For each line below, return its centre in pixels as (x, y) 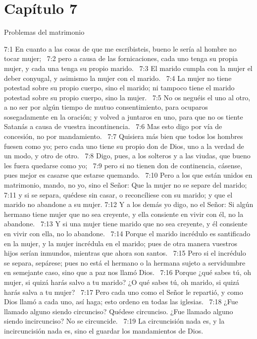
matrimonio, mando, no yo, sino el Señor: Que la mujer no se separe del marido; (126, 185)
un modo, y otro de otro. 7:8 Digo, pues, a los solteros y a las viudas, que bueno (127, 156)
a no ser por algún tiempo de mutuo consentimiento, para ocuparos (106, 107)
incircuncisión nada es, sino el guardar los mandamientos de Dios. (104, 330)
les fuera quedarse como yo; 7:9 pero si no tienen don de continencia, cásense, (123, 165)
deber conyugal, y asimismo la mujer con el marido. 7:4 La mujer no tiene (118, 78)
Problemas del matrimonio (44, 32)
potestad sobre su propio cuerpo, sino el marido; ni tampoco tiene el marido (119, 88)
